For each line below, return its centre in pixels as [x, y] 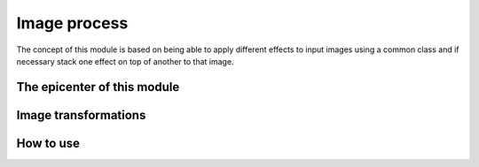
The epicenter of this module [98, 87]
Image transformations [81, 115]
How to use [48, 143]
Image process [72, 23]
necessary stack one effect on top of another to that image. [125, 61]
